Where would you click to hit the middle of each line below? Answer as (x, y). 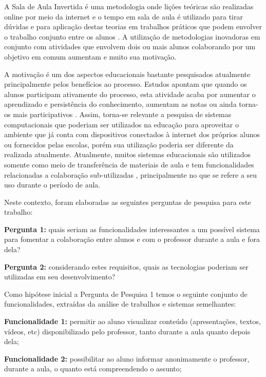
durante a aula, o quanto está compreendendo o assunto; (93, 369)
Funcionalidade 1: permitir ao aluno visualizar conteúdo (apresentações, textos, (132, 321)
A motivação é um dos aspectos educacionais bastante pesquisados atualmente (127, 74)
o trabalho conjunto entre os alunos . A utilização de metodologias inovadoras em (132, 36)
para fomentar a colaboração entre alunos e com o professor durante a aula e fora (132, 239)
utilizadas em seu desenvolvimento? (60, 277)
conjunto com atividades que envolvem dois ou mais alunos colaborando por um (130, 46)
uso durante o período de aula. (52, 185)
